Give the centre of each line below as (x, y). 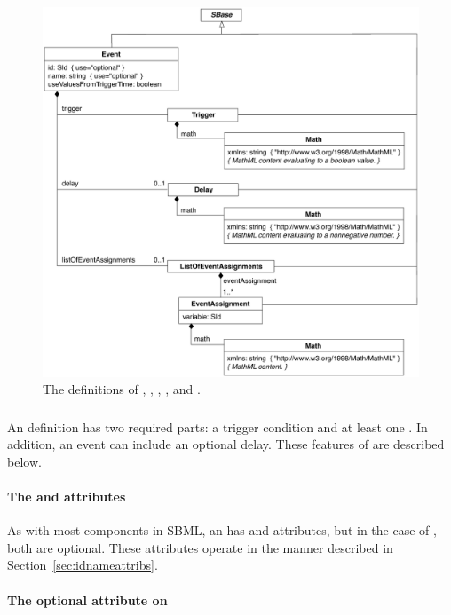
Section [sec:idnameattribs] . (83, 565)
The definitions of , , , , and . (122, 389)
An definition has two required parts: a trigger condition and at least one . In (218, 426)
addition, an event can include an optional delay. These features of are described (226, 444)
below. (24, 461)
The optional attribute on (87, 599)
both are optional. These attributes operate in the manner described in (200, 547)
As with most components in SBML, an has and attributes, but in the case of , (222, 530)
